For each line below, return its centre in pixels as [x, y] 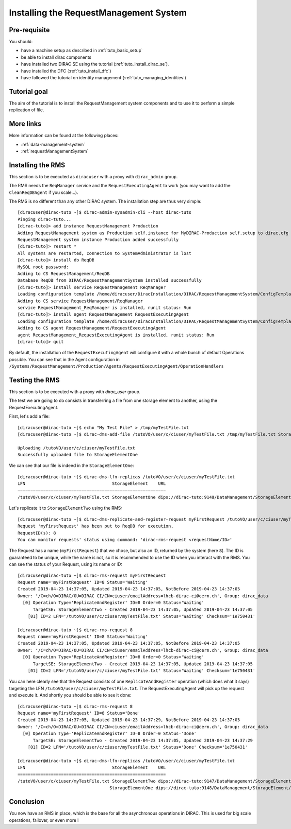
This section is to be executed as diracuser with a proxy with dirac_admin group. [93, 176]
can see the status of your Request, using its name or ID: [65, 564]
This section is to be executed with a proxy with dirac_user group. [75, 392]
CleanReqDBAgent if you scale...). [44, 192]
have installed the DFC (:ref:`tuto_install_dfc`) [66, 71]
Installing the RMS [37, 165]
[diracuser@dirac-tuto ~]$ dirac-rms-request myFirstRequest [92, 575]
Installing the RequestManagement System [98, 13]
